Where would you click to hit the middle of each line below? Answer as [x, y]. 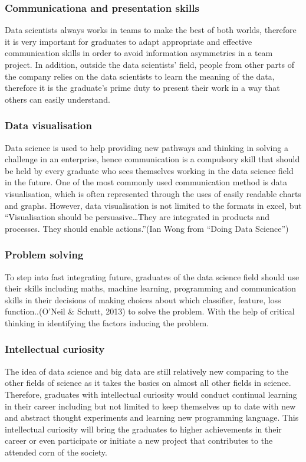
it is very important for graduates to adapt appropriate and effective [129, 41]
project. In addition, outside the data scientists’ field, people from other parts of [149, 64]
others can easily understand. [57, 99]
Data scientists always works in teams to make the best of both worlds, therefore [151, 30]
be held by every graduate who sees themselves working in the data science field [149, 170]
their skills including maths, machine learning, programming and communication [150, 288]
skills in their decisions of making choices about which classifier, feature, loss [143, 299]
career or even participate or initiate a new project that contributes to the [139, 440]
